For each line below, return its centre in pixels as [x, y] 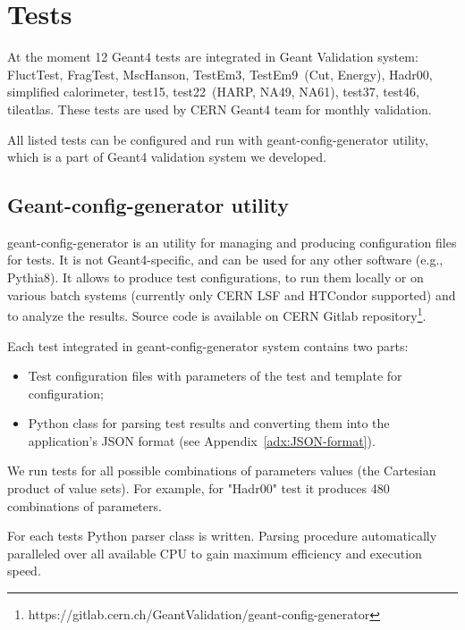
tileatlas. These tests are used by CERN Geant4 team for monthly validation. [220, 109]
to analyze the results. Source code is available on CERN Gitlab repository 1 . [217, 314]
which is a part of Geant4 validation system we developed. [167, 157]
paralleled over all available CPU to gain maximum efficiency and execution [215, 553]
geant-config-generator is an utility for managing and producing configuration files [232, 242]
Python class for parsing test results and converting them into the [209, 423]
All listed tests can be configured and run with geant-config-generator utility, [218, 139]
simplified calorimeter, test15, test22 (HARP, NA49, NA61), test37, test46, [213, 92]
